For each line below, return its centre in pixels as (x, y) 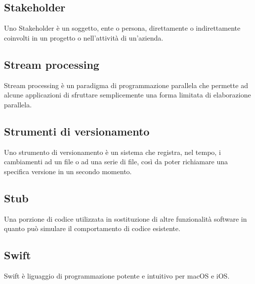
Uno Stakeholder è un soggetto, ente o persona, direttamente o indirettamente (122, 28)
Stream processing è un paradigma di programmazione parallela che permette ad (126, 85)
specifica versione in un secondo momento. (68, 171)
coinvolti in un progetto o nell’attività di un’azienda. (84, 37)
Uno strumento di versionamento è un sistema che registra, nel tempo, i (112, 152)
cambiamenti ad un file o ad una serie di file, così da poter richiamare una (116, 162)
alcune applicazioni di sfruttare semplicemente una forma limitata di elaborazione (127, 95)
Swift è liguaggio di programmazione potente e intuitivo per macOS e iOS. (117, 275)
